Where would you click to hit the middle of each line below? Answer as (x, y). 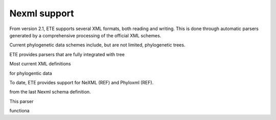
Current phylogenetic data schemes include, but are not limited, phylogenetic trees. (97, 45)
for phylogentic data (31, 73)
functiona (20, 111)
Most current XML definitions (40, 64)
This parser (21, 101)
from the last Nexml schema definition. (50, 92)
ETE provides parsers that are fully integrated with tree (67, 54)
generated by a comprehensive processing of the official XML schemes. (85, 35)
